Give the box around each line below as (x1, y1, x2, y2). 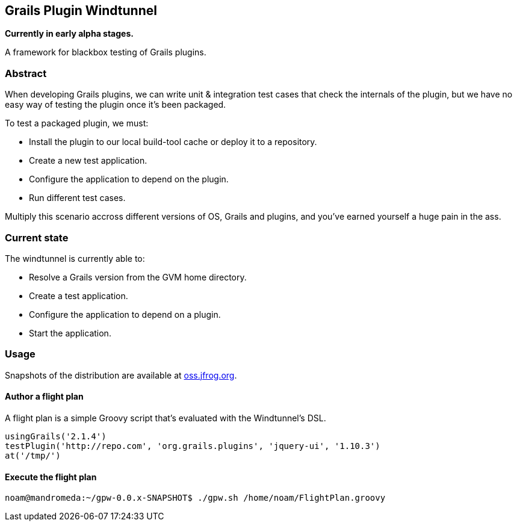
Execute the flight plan (5, 471, 97, 482)
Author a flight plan (5, 391, 84, 402)
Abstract (5, 67, 47, 79)
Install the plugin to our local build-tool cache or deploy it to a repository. (29, 137, 317, 147)
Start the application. (29, 327, 111, 338)
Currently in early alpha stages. (5, 28, 134, 39)
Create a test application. (29, 290, 128, 301)
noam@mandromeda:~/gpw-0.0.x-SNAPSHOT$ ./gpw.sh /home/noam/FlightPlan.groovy (5, 493, 386, 503)
